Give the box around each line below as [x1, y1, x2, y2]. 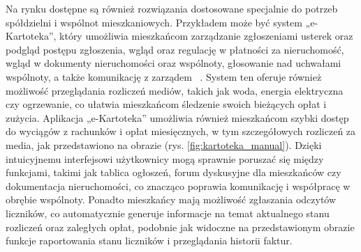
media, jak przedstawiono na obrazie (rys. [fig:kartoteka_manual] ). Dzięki [6, 137, 322, 152]
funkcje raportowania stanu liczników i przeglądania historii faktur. [6, 233, 293, 248]
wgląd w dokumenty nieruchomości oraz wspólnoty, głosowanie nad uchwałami [6, 56, 341, 70]
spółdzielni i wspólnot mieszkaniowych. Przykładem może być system [6, 15, 302, 29]
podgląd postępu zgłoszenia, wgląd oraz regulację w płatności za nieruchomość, [6, 42, 344, 56]
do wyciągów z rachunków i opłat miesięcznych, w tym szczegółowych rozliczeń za [6, 124, 356, 139]
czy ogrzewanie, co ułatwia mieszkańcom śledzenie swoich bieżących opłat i [6, 97, 327, 111]
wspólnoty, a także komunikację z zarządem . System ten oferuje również [6, 69, 322, 84]
